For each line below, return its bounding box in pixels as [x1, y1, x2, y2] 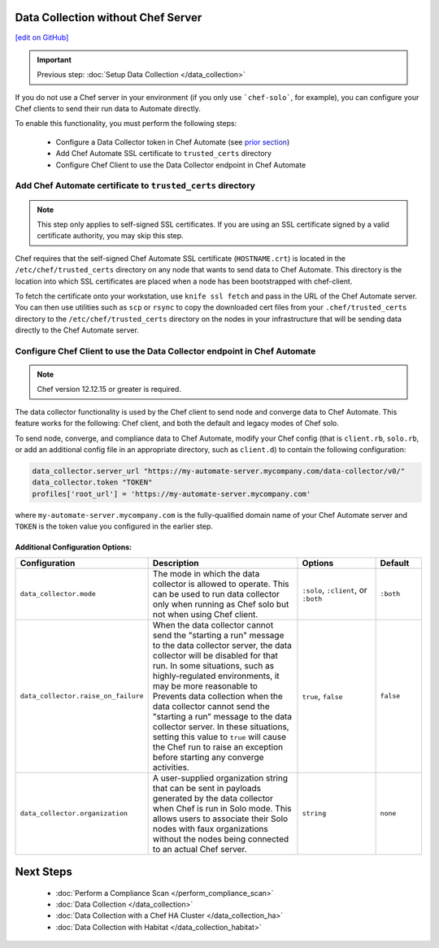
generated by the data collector [152, 793, 274, 804]
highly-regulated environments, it [152, 670, 280, 681]
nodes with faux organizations [152, 823, 268, 834]
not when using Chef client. [152, 608, 259, 620]
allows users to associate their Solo [152, 813, 289, 824]
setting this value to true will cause [152, 731, 287, 742]
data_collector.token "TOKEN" [32, 478, 153, 487]
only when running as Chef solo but [152, 598, 289, 610]
